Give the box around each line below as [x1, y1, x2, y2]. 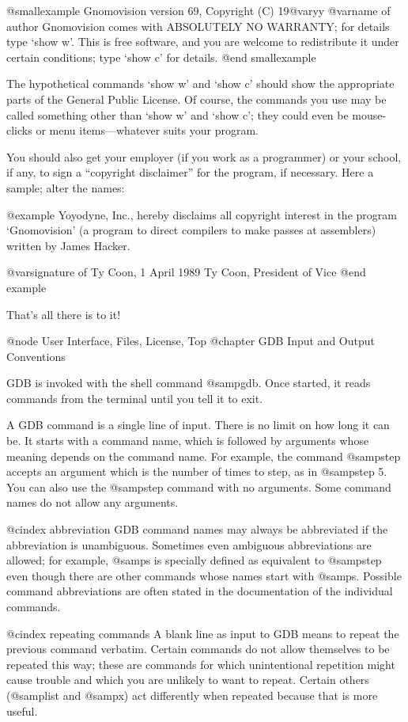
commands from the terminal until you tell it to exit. [6, 389, 263, 406]
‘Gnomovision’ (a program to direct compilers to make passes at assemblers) [6, 222, 376, 238]
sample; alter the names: [6, 179, 125, 196]
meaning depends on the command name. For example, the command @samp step [6, 447, 401, 464]
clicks [6, 122, 32, 139]
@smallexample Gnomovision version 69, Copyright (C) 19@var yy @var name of [6, 2, 391, 18]
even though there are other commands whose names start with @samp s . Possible [6, 567, 402, 583]
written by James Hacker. [6, 237, 130, 253]
